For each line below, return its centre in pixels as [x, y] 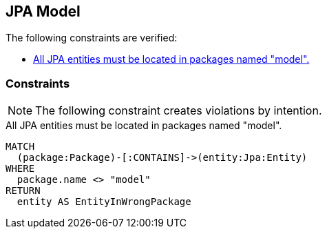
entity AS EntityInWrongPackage [104, 202]
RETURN [23, 191]
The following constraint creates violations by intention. [179, 111]
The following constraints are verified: [92, 38]
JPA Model [43, 11]
